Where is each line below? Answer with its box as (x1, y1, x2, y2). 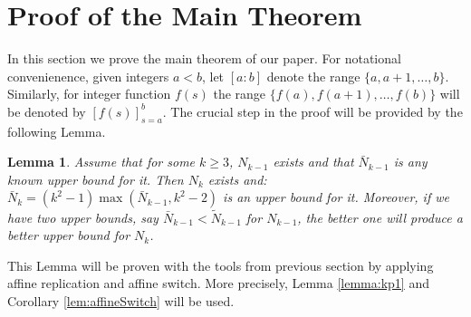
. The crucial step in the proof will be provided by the (162, 101, 463, 120)
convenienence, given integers (7, 66, 169, 85)
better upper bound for (7, 226, 130, 245)
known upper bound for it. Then (7, 169, 184, 188)
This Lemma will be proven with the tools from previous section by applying (7, 255, 434, 274)
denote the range (266, 66, 360, 85)
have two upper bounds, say (7, 207, 159, 226)
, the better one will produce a (297, 207, 463, 226)
